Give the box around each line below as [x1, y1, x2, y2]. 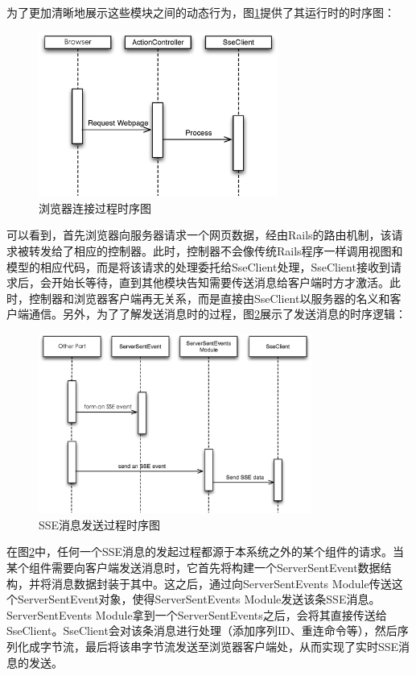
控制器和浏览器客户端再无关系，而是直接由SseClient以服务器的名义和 [28, 289, 390, 306]
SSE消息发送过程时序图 [39, 516, 161, 533]
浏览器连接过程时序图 [39, 199, 151, 216]
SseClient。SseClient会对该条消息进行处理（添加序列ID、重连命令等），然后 [6, 622, 397, 639]
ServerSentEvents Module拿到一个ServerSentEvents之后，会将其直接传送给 [6, 606, 387, 623]
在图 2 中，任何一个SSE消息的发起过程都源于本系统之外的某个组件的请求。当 [6, 543, 405, 560]
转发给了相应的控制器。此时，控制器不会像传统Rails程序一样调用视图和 [28, 243, 403, 259]
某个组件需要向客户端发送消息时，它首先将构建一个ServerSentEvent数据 [6, 559, 381, 575]
